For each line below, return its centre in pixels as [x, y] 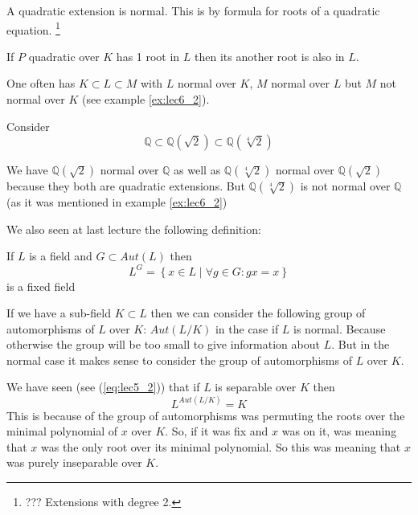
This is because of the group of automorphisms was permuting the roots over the [206, 415]
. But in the [361, 344]
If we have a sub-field [59, 313]
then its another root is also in [270, 56]
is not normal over [345, 186]
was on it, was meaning [339, 431]
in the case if [247, 328]
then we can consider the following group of [258, 313]
